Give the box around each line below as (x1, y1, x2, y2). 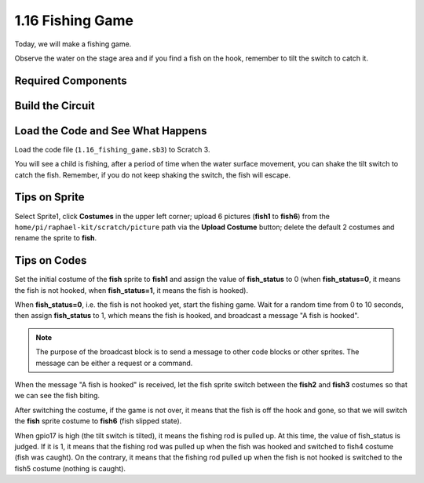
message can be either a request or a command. (35, 358, 193, 368)
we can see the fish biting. (14, 391, 101, 401)
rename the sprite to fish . (14, 233, 97, 243)
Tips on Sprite (14, 191, 85, 204)
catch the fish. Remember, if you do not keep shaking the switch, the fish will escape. (14, 170, 291, 180)
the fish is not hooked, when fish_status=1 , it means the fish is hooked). (14, 285, 249, 295)
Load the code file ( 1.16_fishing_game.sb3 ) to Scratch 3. (14, 145, 210, 154)
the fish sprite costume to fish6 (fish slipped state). (14, 416, 182, 426)
